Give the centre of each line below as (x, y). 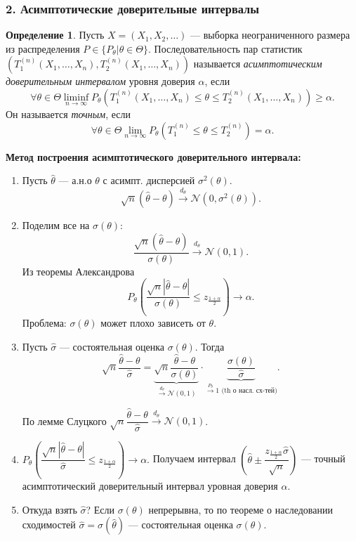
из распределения (43, 48)
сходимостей (49, 524)
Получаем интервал (194, 458)
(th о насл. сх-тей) (249, 391)
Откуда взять (50, 509)
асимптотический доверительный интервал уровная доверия (150, 486)
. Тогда (210, 346)
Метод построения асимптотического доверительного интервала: (153, 156)
